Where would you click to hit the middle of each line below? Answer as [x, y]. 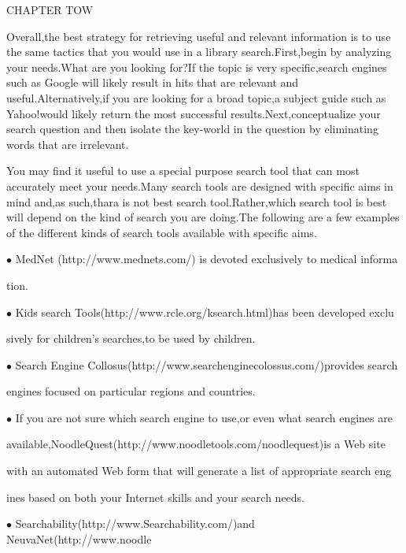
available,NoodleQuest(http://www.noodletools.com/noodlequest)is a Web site [196, 444]
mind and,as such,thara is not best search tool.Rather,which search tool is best [197, 201]
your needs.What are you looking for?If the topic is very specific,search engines [197, 67]
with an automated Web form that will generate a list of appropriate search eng [199, 471]
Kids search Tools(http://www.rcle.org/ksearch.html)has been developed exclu [205, 312]
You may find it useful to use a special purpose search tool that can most [183, 171]
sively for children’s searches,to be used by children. [131, 338]
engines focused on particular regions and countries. [131, 391]
